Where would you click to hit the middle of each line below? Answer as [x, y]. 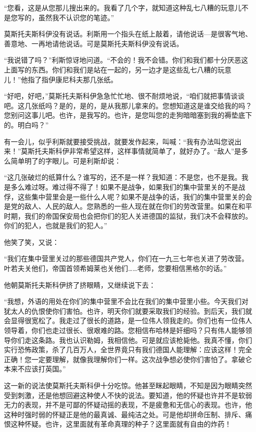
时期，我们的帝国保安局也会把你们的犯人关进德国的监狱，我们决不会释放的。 [128, 216]
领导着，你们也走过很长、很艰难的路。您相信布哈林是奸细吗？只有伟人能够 [125, 330]
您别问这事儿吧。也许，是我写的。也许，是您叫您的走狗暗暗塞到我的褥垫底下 [128, 115]
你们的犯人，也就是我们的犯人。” [56, 225]
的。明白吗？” [26, 124]
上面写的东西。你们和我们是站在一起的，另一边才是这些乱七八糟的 [111, 69]
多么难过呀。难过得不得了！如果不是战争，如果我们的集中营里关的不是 [124, 186]
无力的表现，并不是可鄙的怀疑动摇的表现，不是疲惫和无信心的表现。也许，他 [128, 405]
